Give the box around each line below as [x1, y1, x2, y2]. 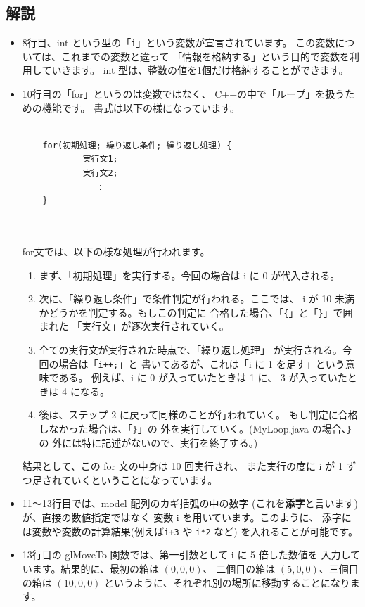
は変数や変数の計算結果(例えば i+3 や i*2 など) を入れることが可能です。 [22, 523, 358, 538]
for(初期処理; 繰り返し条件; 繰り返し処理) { [42, 140, 232, 151]
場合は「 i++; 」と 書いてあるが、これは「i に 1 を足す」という [58, 356, 345, 371]
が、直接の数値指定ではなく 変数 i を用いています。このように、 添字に [22, 510, 352, 525]
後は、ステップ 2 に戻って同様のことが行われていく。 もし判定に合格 [39, 407, 358, 422]
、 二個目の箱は [203, 561, 276, 575]
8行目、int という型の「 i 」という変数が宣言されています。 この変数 [22, 35, 335, 50]
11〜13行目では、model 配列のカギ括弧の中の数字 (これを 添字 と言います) [22, 496, 358, 511]
